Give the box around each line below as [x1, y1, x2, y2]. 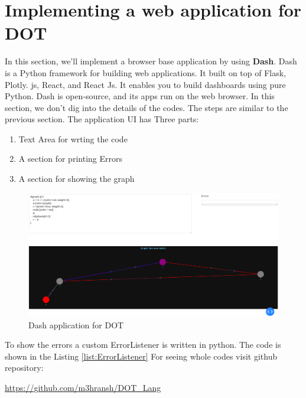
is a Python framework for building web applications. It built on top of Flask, [5, 66, 287, 79]
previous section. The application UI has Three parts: [5, 113, 199, 125]
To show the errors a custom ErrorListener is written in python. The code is [5, 338, 281, 351]
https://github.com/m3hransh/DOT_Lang [5, 381, 161, 393]
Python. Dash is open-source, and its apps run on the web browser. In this [5, 90, 275, 102]
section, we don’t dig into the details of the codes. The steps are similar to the [5, 101, 288, 113]
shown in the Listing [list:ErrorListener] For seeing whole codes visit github [5, 350, 278, 362]
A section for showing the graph [18, 172, 135, 185]
